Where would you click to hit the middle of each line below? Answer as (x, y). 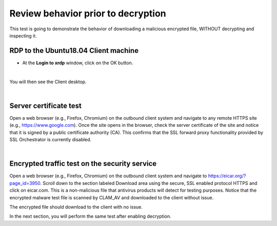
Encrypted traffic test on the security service (83, 164)
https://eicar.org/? (227, 176)
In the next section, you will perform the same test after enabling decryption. (90, 216)
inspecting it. (23, 35)
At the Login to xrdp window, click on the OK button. (78, 63)
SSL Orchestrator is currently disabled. (51, 140)
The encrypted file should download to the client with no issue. (76, 207)
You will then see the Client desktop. (48, 82)
